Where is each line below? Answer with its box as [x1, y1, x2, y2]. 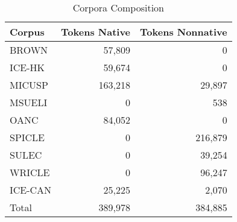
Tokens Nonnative [140, 25, 227, 39]
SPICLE [10, 130, 45, 144]
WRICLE [10, 165, 50, 179]
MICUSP [10, 78, 48, 92]
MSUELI [10, 95, 48, 109]
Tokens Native [61, 25, 131, 39]
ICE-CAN [10, 183, 52, 197]
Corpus [10, 25, 45, 39]
